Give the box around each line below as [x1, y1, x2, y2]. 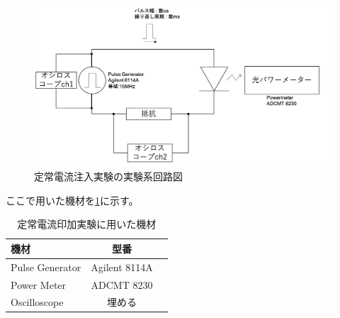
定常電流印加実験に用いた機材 [17, 216, 157, 231]
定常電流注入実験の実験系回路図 [34, 169, 183, 184]
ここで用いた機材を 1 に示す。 [6, 192, 139, 207]
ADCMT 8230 [91, 277, 153, 292]
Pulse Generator [11, 259, 81, 274]
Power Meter [11, 277, 67, 292]
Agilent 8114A [91, 259, 153, 274]
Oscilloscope [11, 295, 64, 309]
